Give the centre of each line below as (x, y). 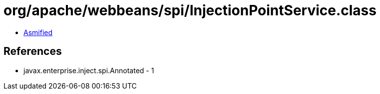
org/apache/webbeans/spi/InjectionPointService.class (190, 10)
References (33, 51)
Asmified (38, 32)
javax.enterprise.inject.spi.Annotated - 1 (89, 70)
